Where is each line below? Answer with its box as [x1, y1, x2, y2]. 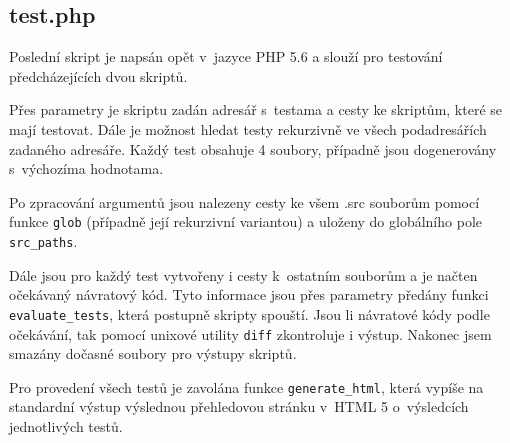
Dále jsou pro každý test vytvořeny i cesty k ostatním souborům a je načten [9, 264, 478, 285]
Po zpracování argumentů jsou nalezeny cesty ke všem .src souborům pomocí [9, 191, 480, 212]
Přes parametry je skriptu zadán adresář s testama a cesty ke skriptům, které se [9, 99, 503, 120]
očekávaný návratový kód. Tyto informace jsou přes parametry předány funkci [9, 284, 489, 305]
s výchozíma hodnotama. [9, 158, 164, 179]
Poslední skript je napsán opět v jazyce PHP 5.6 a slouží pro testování [9, 46, 443, 67]
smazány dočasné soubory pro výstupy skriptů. [9, 343, 297, 364]
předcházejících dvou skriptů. [9, 65, 188, 86]
